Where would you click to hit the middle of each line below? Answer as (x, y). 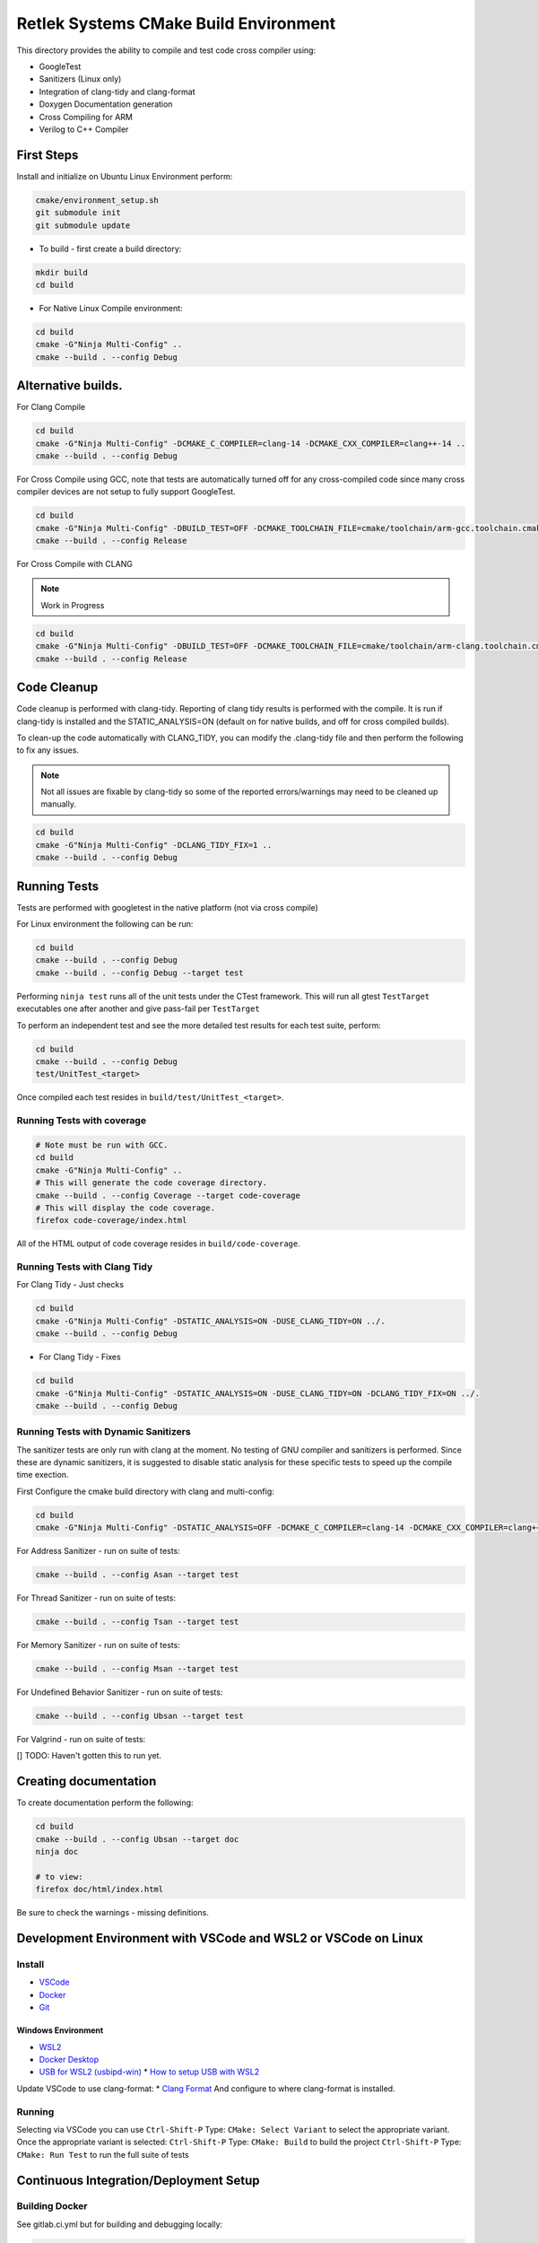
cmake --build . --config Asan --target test (137, 1575)
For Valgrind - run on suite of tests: (81, 1740)
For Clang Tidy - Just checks (70, 1285)
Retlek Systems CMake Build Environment (176, 23)
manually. (58, 804)
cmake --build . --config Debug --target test (139, 973)
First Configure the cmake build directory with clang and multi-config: (146, 1491)
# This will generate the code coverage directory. (152, 1183)
